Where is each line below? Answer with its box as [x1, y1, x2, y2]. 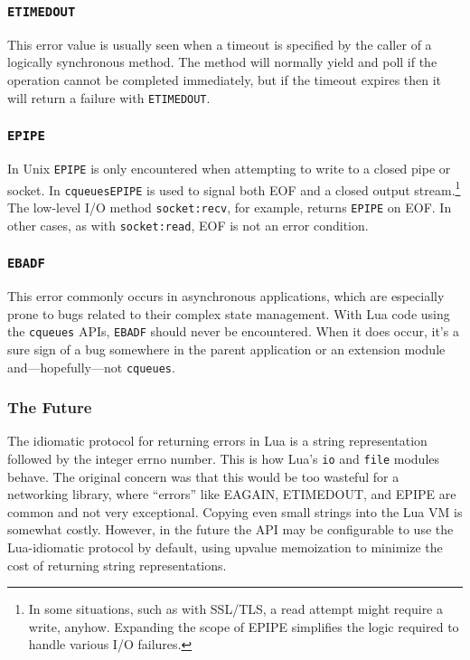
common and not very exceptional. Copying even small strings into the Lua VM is [7, 502, 463, 521]
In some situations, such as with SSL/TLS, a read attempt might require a [28, 599, 444, 618]
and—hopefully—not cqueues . [7, 357, 175, 376]
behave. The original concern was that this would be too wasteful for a [7, 467, 399, 486]
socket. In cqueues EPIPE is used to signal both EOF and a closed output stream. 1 [7, 177, 461, 199]
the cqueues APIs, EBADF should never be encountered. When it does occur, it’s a [7, 322, 459, 341]
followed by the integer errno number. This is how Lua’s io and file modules [7, 448, 440, 467]
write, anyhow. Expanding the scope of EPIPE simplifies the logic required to [28, 617, 459, 636]
